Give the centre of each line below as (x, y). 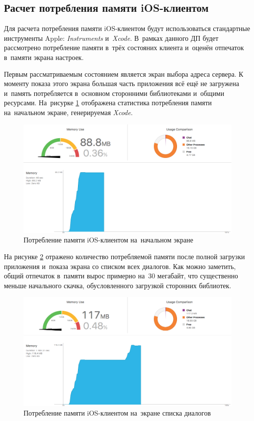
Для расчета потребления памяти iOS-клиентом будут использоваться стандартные (127, 28)
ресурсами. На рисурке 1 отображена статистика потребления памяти (108, 103)
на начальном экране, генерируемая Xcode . (68, 112)
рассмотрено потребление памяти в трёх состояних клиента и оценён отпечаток (124, 47)
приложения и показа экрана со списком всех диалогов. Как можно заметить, (120, 266)
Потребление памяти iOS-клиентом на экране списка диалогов (117, 413)
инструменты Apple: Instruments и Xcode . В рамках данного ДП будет (111, 38)
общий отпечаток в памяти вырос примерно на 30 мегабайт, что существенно (121, 276)
